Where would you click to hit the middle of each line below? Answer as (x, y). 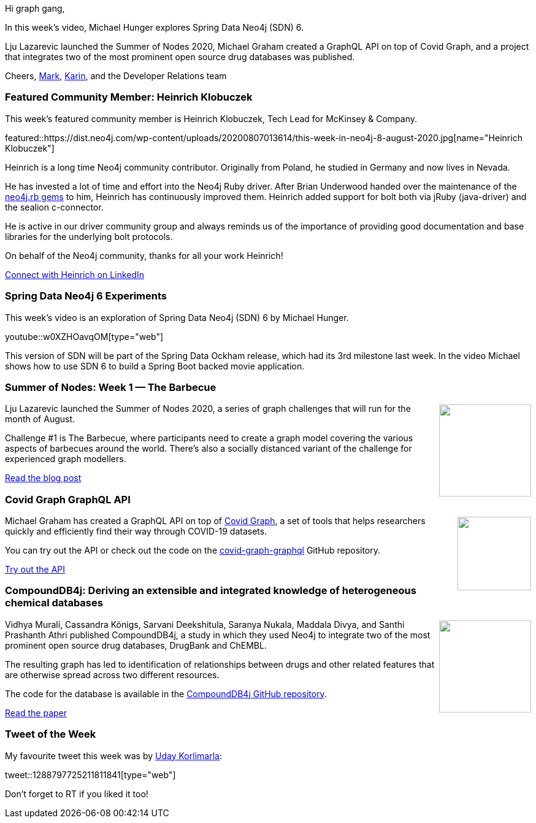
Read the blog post (43, 478)
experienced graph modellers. (66, 459)
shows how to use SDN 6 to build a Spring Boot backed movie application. (155, 366)
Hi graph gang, (35, 8)
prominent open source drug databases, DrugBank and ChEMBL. (136, 645)
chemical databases (54, 603)
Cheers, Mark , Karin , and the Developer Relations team (116, 76)
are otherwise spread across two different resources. (112, 674)
